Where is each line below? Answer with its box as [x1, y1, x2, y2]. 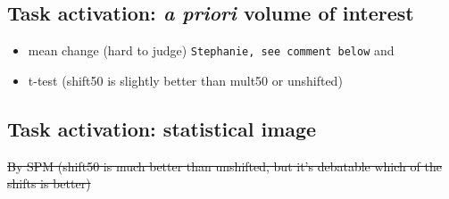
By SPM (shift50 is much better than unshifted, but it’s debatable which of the [7, 156, 442, 175]
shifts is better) [7, 174, 91, 193]
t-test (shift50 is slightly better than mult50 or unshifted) [28, 70, 343, 89]
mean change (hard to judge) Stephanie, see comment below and [28, 41, 395, 60]
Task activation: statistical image [7, 114, 317, 142]
